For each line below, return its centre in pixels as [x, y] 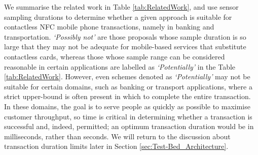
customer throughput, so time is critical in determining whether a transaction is [128, 116]
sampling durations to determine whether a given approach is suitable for [118, 17]
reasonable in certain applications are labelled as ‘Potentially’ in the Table [120, 66]
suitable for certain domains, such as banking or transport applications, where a [128, 86]
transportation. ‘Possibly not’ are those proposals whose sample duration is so [125, 36]
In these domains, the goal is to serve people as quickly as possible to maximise [127, 106]
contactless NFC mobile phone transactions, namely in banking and [109, 27]
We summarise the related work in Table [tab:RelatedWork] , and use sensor [121, 7]
